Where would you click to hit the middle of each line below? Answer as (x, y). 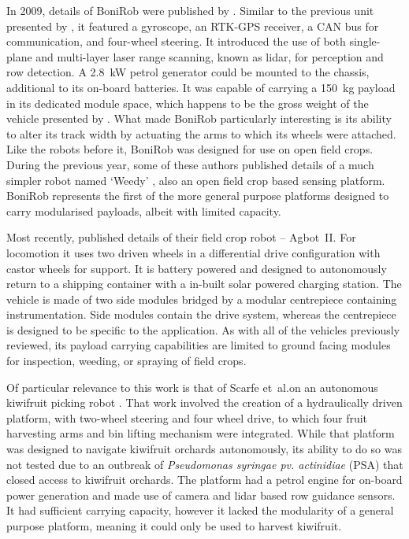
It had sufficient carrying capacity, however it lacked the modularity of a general (200, 510)
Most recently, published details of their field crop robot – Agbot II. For (181, 237)
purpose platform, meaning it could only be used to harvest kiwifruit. (174, 526)
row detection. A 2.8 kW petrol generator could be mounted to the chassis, (188, 72)
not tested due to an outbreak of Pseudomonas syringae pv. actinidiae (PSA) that (205, 464)
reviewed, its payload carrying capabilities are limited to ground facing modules (199, 345)
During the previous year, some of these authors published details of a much (190, 164)
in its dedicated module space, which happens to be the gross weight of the (188, 103)
